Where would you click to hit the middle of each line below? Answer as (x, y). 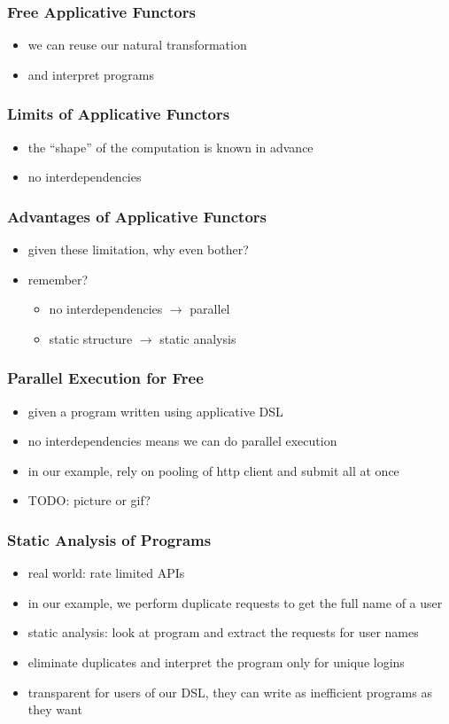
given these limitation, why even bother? (138, 249)
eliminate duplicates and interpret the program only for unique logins (216, 662)
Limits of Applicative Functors (119, 114)
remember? (58, 279)
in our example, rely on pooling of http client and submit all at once (213, 470)
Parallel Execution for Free (105, 378)
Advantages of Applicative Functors (137, 216)
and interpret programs (91, 74)
